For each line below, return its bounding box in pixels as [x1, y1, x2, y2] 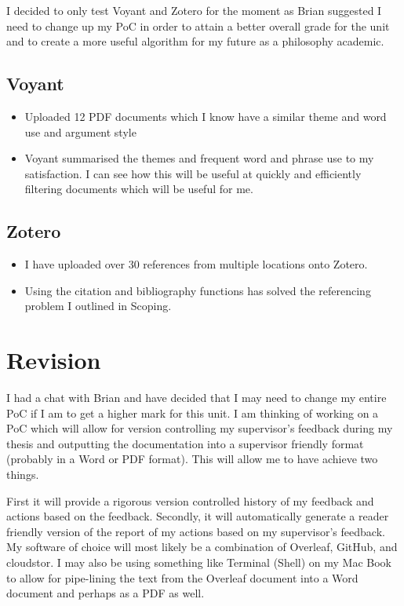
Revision [6, 344, 101, 376]
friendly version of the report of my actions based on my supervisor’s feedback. [6, 523, 385, 539]
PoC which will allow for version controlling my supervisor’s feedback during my [6, 420, 393, 436]
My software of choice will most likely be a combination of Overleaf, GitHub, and [6, 538, 398, 555]
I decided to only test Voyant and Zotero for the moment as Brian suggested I [6, 2, 382, 18]
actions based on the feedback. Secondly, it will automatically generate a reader [6, 508, 389, 524]
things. [6, 466, 39, 483]
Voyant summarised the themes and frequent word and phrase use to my [24, 150, 374, 166]
